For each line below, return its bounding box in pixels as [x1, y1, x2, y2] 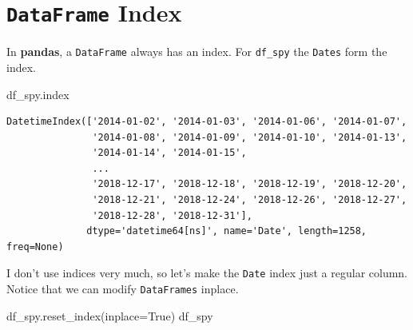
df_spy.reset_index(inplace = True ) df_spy [6, 307, 213, 324]
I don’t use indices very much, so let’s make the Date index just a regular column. [6, 264, 408, 281]
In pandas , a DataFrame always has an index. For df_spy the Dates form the [6, 43, 387, 60]
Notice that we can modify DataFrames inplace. [6, 280, 239, 297]
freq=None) [6, 241, 64, 252]
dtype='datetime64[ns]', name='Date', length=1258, [86, 225, 367, 237]
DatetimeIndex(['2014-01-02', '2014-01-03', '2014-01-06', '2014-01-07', [6, 116, 407, 128]
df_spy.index [6, 85, 69, 102]
